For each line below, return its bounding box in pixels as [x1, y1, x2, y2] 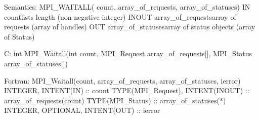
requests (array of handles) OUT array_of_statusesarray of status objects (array [4, 21, 255, 32]
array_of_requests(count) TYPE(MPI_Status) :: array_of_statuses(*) [4, 95, 226, 105]
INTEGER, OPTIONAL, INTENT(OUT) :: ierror [4, 105, 160, 115]
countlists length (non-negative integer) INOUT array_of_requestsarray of [4, 11, 236, 22]
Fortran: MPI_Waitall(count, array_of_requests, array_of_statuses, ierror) [4, 75, 241, 86]
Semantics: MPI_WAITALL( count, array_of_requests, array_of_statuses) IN [4, 2, 250, 12]
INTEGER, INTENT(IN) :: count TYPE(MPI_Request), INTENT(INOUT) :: [4, 85, 249, 96]
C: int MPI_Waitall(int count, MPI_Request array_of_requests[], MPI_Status [4, 48, 252, 59]
